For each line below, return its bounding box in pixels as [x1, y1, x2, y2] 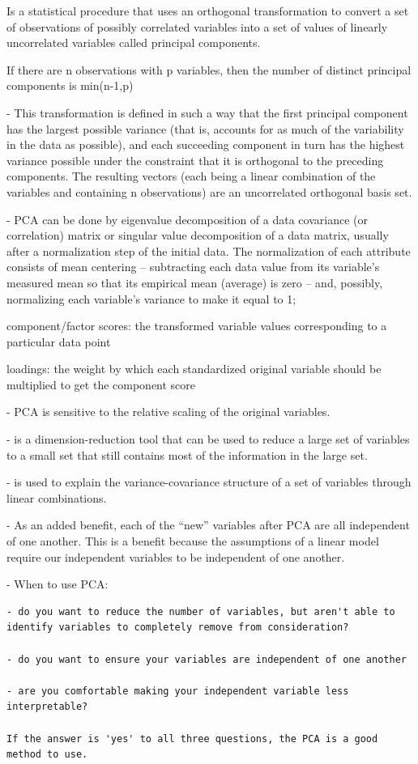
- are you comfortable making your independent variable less [6, 685, 349, 697]
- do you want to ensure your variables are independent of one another [6, 653, 407, 665]
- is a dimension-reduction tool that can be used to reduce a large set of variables [6, 431, 410, 448]
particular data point [6, 333, 111, 350]
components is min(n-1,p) [6, 77, 134, 94]
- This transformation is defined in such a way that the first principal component [6, 104, 408, 121]
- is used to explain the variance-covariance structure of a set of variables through [6, 473, 412, 490]
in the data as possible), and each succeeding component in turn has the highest [6, 136, 405, 153]
